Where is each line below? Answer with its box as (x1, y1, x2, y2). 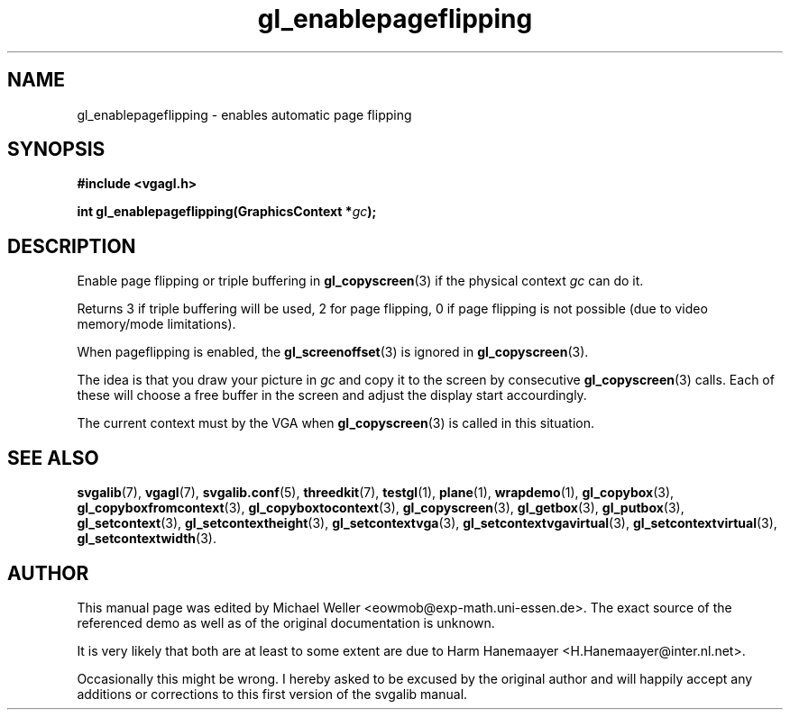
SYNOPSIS (7, 138, 106, 161)
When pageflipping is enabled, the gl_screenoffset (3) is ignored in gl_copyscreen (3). (77, 344, 589, 360)
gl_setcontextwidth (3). (77, 531, 216, 547)
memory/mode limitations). (77, 316, 236, 332)
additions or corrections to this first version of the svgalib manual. (77, 685, 468, 702)
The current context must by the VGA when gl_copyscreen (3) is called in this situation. (77, 415, 595, 431)
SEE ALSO (7, 446, 99, 469)
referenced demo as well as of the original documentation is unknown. (77, 614, 495, 631)
